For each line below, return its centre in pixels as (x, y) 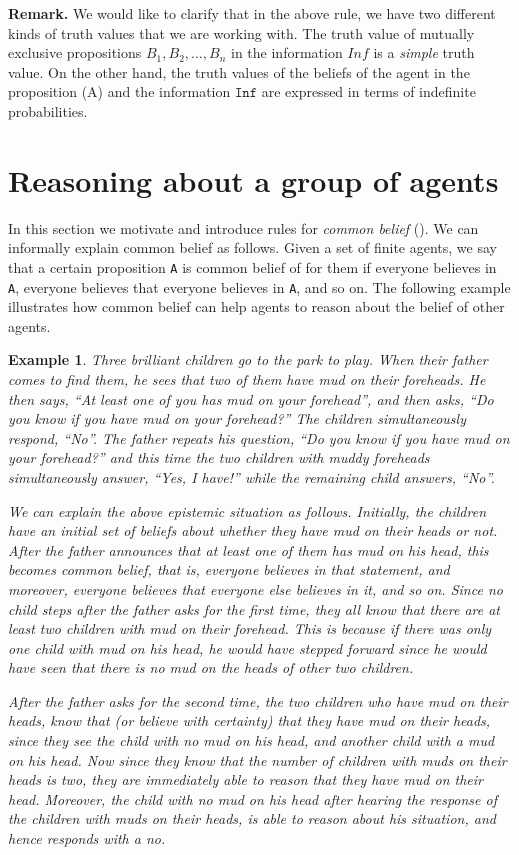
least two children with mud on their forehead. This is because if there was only (250, 628)
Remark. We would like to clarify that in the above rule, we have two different (252, 13)
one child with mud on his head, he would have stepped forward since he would (247, 647)
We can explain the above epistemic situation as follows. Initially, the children (247, 510)
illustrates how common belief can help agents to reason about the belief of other (256, 306)
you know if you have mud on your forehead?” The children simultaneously (237, 418)
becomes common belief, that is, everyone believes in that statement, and (229, 569)
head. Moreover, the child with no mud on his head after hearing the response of (253, 798)
